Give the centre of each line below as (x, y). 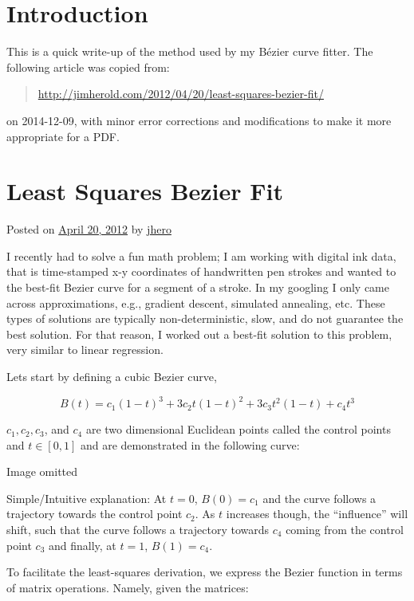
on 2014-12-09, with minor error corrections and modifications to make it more (199, 120)
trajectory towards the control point (95, 514)
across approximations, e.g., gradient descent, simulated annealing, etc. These (196, 302)
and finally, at (82, 545)
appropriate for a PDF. (63, 136)
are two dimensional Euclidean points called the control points (238, 429)
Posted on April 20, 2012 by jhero (89, 229)
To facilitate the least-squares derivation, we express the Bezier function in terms (205, 572)
